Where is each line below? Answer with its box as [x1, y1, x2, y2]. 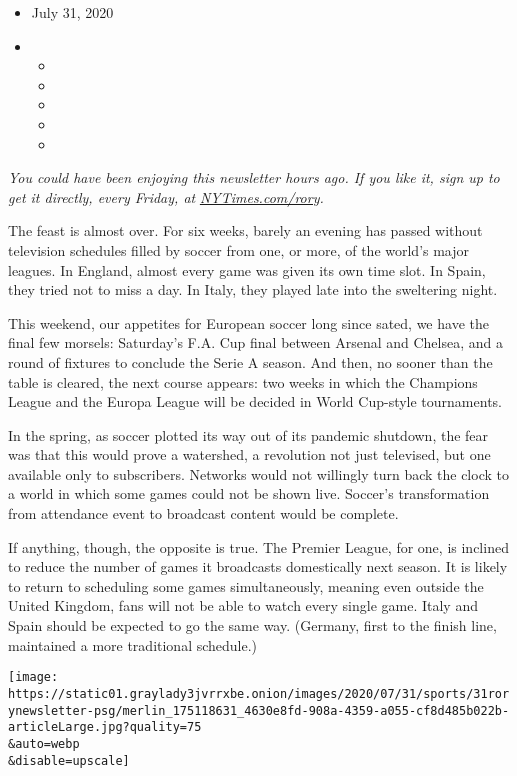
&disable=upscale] [8, 753, 130, 768]
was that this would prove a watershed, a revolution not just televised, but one [8, 444, 491, 465]
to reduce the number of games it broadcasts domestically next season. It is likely [8, 556, 508, 577]
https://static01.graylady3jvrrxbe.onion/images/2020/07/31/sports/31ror [8, 686, 510, 701]
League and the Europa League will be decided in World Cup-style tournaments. [8, 391, 502, 412]
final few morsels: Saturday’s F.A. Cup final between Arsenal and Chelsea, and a [8, 332, 503, 353]
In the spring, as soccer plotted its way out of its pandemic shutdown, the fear [8, 424, 489, 445]
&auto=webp [8, 736, 80, 751]
